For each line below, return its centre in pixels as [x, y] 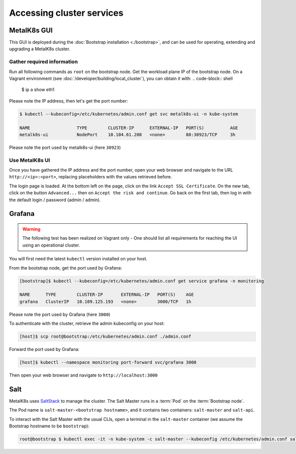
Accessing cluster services [66, 13]
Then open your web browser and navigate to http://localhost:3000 [83, 375]
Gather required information [44, 62]
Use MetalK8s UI [30, 160]
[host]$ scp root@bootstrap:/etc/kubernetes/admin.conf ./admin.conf [105, 337]
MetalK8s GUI [31, 30]
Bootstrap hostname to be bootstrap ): [49, 426]
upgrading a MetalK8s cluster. [40, 49]
